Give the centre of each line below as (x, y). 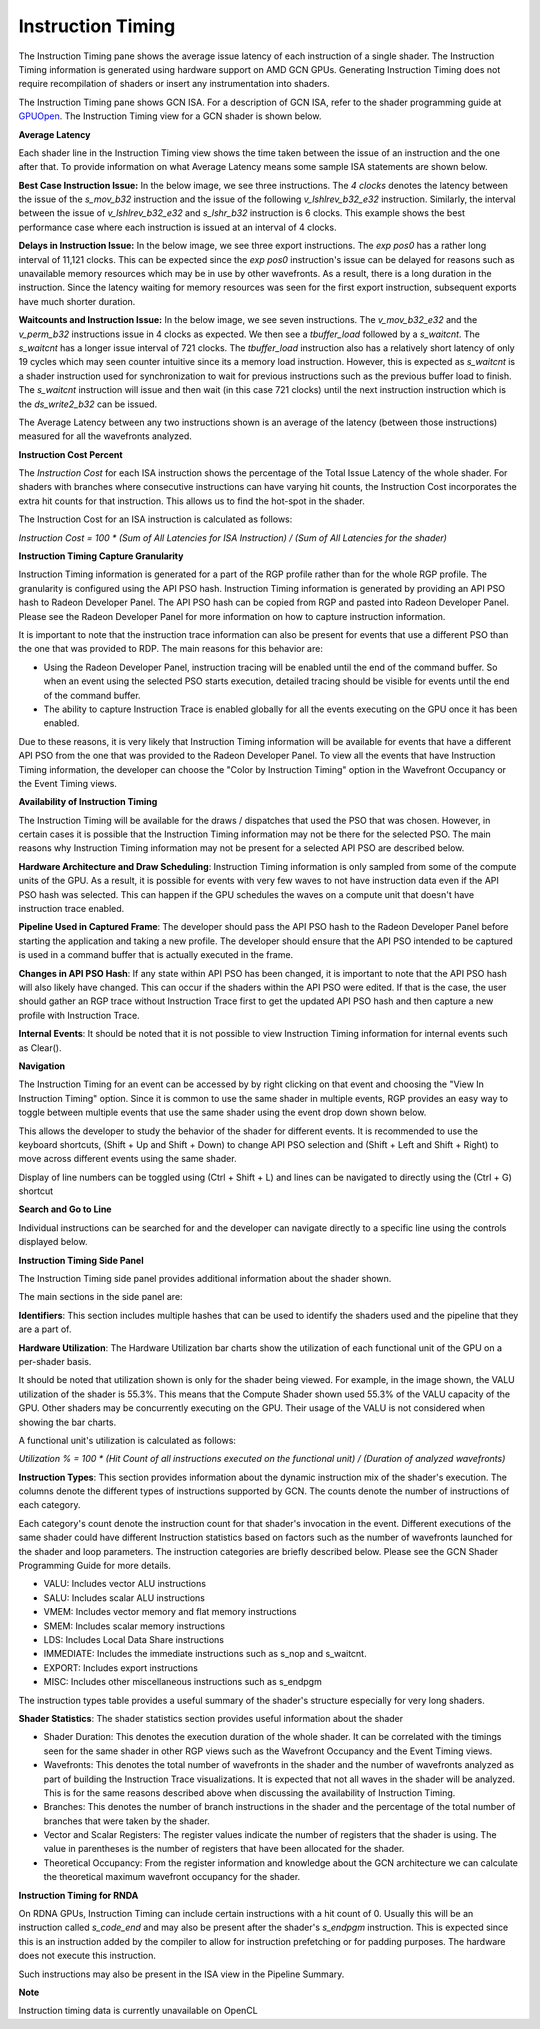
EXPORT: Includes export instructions (121, 1667)
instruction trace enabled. (71, 909)
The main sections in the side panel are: (101, 1297)
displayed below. (53, 1242)
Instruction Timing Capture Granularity (101, 556)
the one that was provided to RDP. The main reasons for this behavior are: (171, 649)
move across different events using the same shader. (127, 1159)
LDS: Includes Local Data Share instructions (134, 1639)
